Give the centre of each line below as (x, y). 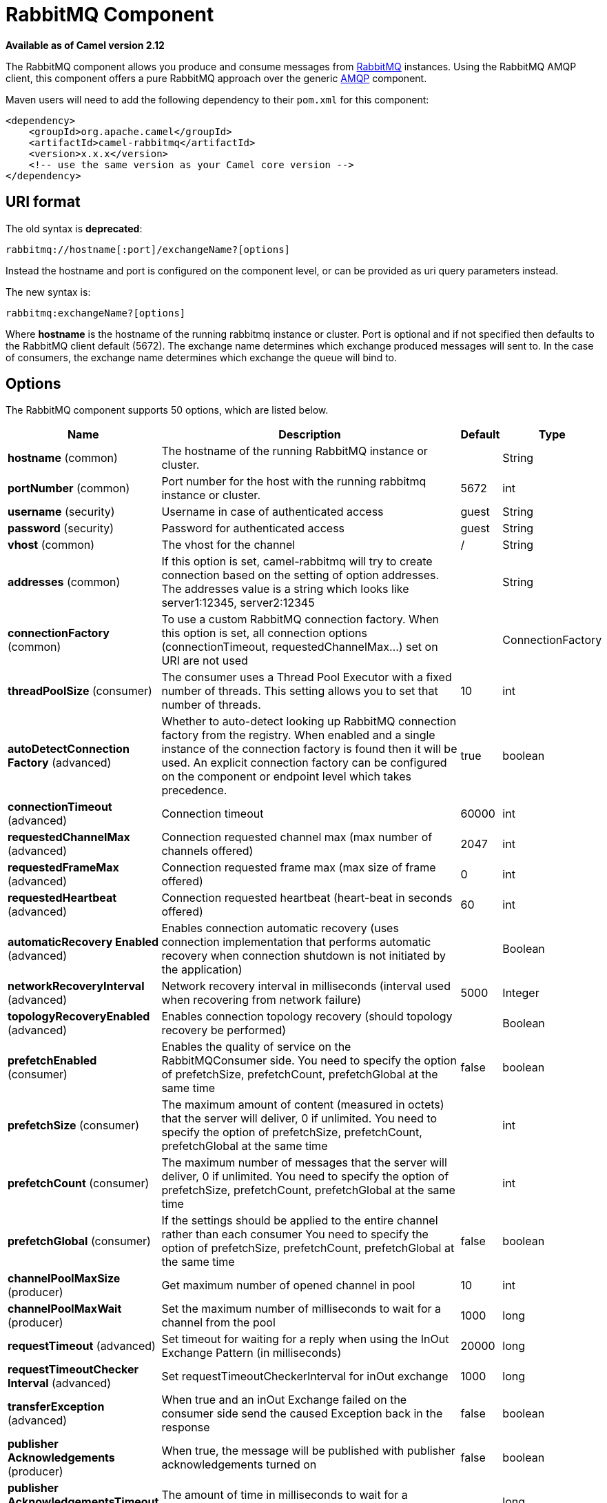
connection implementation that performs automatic (296, 942)
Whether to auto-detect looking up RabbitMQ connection (309, 722)
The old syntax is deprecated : (74, 228)
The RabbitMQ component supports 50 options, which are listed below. (167, 410)
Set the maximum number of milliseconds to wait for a (301, 1309)
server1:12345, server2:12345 (238, 603)
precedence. (194, 790)
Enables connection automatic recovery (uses (280, 928)
